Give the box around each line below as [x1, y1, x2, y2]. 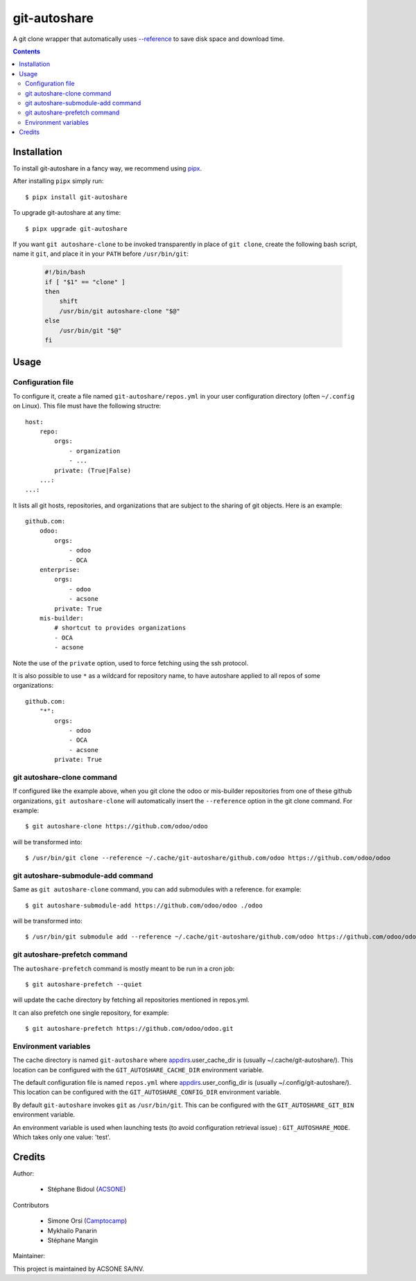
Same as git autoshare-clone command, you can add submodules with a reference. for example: [12, 885, 302, 894]
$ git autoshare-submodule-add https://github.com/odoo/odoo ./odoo [25, 901, 263, 909]
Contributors [12, 1201, 49, 1209]
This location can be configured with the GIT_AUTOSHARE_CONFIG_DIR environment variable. [12, 1088, 281, 1097]
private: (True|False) [54, 467, 132, 474]
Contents [12, 47, 41, 55]
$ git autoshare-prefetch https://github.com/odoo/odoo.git [25, 1025, 234, 1033]
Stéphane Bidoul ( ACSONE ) [47, 1185, 126, 1194]
